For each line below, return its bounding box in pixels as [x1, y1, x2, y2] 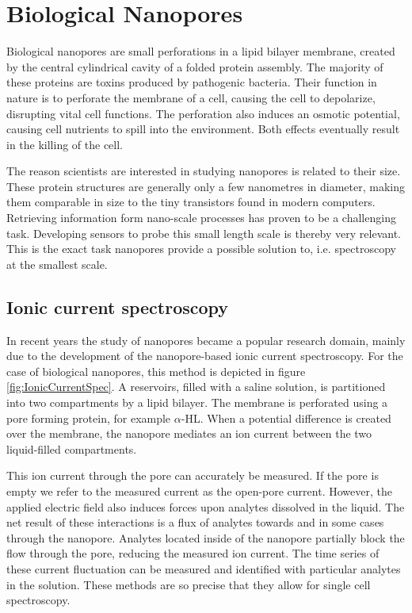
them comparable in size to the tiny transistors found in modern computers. [6, 193, 376, 210]
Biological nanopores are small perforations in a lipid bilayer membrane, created [6, 43, 395, 59]
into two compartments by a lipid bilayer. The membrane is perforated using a [6, 394, 388, 411]
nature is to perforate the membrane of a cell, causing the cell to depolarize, [6, 89, 376, 105]
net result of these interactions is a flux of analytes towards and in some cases [6, 514, 384, 531]
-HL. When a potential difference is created [181, 409, 391, 426]
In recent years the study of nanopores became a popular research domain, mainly [6, 331, 406, 348]
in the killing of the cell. [6, 136, 124, 152]
